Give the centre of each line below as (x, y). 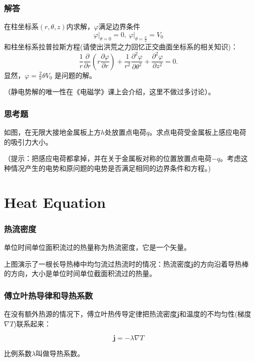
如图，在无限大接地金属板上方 (52, 132)
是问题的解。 (75, 75)
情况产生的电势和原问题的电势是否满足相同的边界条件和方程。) (111, 168)
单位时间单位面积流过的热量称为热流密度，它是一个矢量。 (97, 247)
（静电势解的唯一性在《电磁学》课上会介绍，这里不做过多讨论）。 (109, 92)
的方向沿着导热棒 (221, 263)
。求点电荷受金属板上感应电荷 (198, 132)
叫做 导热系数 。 (60, 353)
